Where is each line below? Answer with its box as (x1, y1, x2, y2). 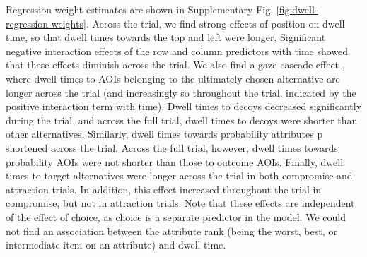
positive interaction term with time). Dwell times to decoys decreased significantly (6, 99, 362, 114)
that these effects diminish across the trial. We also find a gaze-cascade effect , (6, 57, 345, 72)
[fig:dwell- (276, 2, 318, 16)
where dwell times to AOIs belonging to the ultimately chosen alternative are (6, 71, 340, 85)
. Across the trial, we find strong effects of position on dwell (86, 16, 345, 30)
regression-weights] (6, 16, 86, 30)
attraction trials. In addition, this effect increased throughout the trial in (6, 181, 322, 196)
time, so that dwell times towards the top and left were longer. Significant (6, 30, 326, 44)
